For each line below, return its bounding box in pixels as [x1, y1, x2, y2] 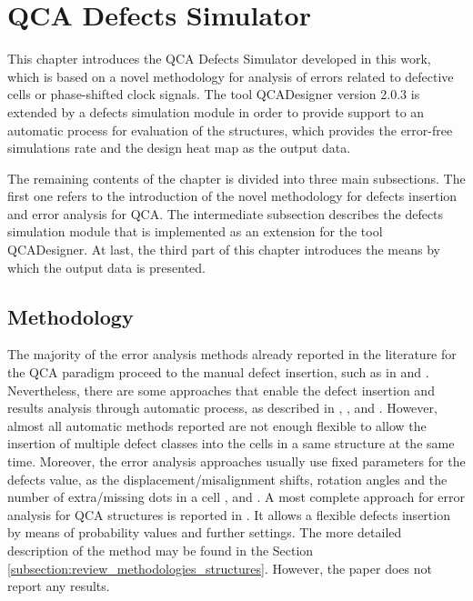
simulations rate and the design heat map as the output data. [7, 138, 351, 157]
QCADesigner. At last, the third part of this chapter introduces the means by [7, 240, 440, 259]
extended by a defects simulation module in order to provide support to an [7, 102, 425, 121]
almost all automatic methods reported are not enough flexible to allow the [7, 416, 427, 435]
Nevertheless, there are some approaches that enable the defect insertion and [7, 380, 435, 399]
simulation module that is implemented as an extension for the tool [7, 222, 383, 241]
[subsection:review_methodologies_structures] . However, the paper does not [7, 558, 432, 577]
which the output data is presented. [7, 257, 206, 276]
